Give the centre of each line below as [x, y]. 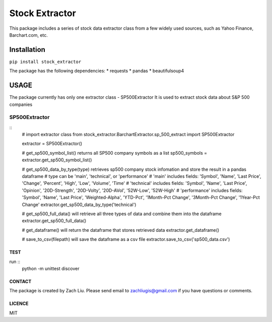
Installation [27, 50]
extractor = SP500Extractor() [52, 144]
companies [21, 104]
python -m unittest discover [51, 268]
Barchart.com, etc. [28, 35]
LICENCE [19, 304]
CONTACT [20, 281]
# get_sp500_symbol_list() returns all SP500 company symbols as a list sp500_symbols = [115, 153]
